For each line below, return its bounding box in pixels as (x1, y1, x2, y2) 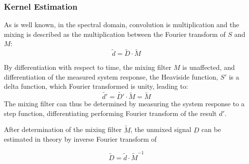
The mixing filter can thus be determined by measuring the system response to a (4, 98, 245, 109)
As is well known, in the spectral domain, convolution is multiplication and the (4, 19, 239, 30)
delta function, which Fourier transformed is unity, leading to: (4, 81, 188, 91)
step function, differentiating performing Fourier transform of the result (4, 108, 217, 118)
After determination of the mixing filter (4, 124, 122, 134)
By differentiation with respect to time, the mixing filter (4, 62, 172, 72)
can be (201, 124, 221, 134)
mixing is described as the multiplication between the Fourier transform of (4, 29, 226, 39)
